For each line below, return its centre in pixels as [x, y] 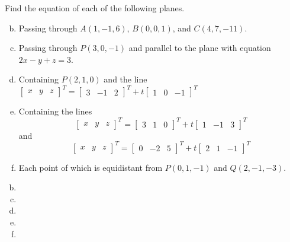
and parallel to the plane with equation [200, 48]
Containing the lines [55, 111]
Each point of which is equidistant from [91, 167]
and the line [125, 79]
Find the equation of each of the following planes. [95, 8]
